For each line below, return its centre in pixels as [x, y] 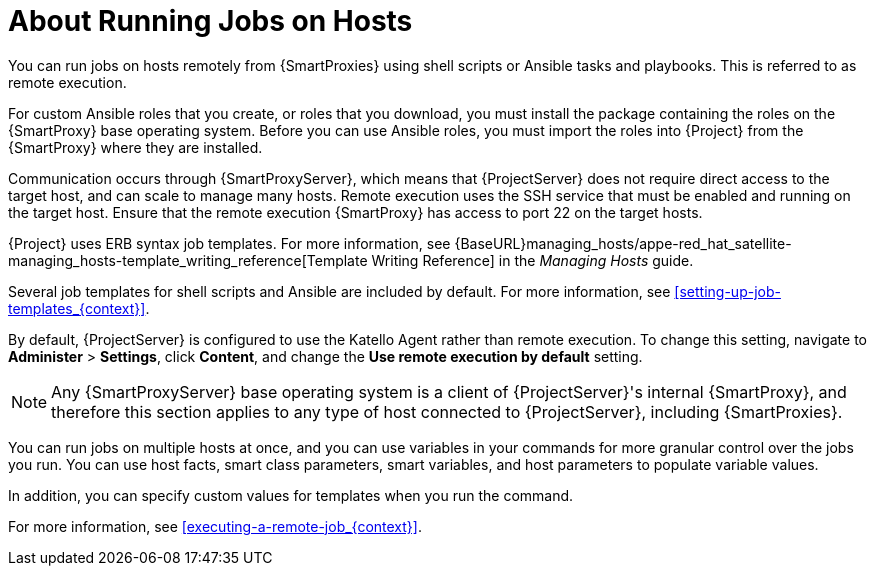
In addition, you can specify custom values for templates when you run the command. [291, 495]
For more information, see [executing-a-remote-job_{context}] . [215, 526]
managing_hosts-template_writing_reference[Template [188, 260]
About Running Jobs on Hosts [210, 21]
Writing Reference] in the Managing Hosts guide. [532, 260]
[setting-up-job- [727, 291]
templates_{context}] [77, 308]
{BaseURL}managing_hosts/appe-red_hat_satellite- [623, 243]
